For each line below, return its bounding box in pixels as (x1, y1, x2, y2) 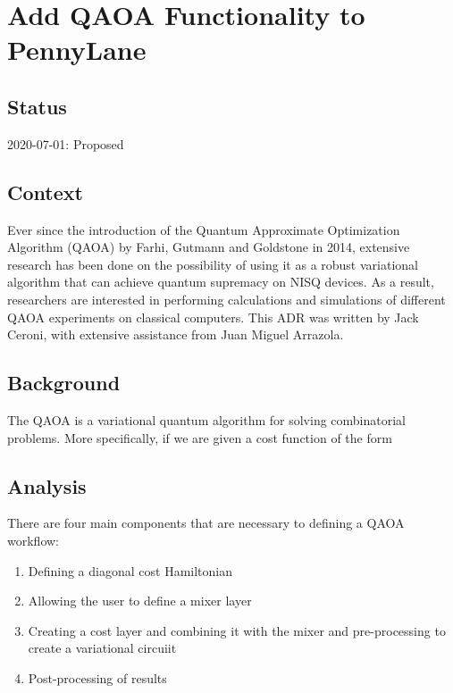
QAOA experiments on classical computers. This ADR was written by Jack (7, 307, 419, 326)
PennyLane (7, 31, 147, 68)
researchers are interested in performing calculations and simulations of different (7, 289, 446, 308)
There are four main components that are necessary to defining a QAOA (7, 513, 405, 532)
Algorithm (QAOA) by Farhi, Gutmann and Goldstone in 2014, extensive (7, 238, 410, 256)
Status (7, 92, 67, 120)
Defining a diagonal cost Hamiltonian (28, 561, 232, 580)
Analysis (7, 472, 87, 499)
